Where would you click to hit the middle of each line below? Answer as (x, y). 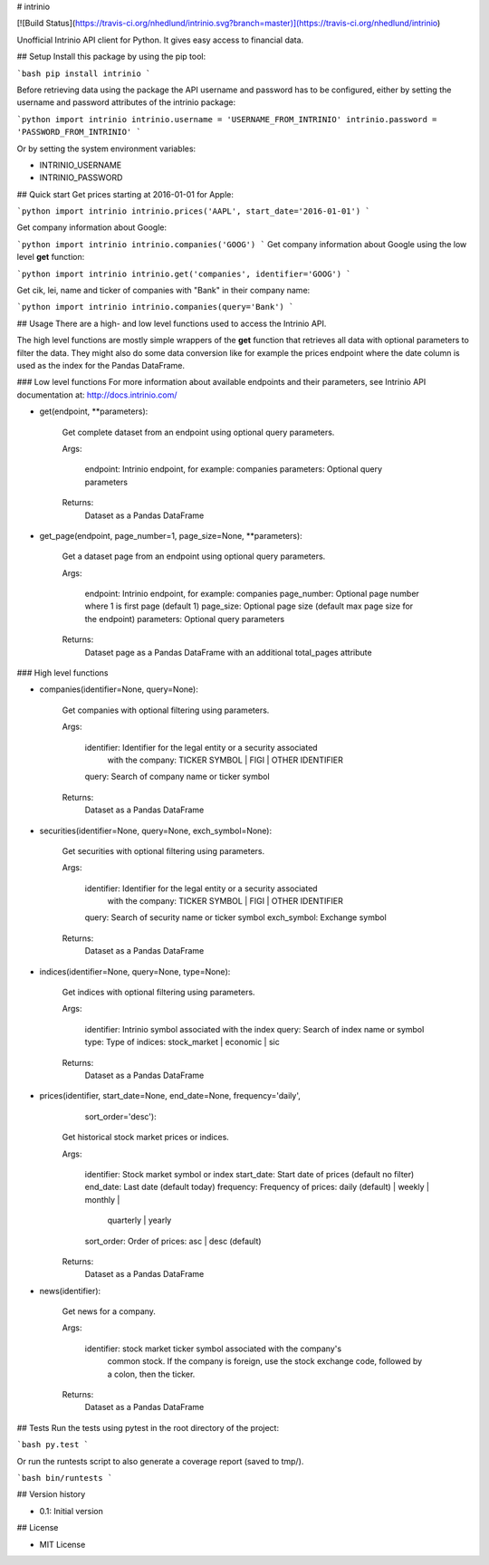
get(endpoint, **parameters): (94, 411)
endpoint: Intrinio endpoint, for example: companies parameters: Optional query (234, 469)
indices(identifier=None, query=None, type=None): (135, 971)
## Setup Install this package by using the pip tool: (111, 57)
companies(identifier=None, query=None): (119, 689)
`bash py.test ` (53, 1445)
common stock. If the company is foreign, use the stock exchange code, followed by (265, 1361)
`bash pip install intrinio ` (84, 73)
